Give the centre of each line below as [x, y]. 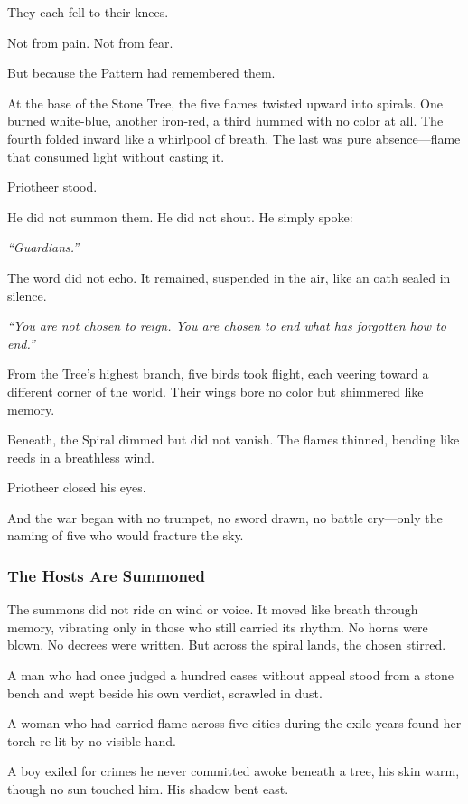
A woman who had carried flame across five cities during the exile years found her [234, 723]
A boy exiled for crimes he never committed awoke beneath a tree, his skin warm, [234, 771]
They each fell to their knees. [88, 12]
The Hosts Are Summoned [107, 575]
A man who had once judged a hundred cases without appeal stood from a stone [230, 675]
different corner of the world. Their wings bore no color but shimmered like [215, 391]
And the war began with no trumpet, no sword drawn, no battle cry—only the [225, 517]
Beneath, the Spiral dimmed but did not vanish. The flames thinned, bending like [234, 439]
